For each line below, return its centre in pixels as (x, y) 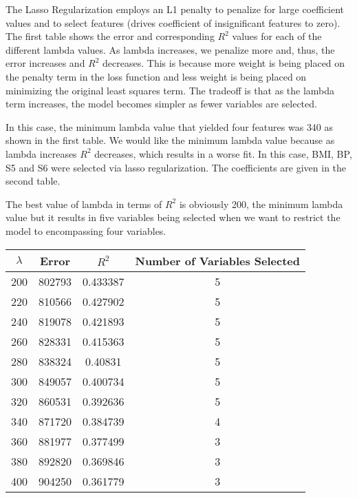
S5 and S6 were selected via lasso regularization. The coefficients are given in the (176, 167)
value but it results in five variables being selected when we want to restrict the (173, 217)
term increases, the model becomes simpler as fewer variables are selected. (161, 104)
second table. (33, 181)
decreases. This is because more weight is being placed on (224, 63)
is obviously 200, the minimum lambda (261, 204)
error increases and (45, 63)
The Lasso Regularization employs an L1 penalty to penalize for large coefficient (175, 9)
